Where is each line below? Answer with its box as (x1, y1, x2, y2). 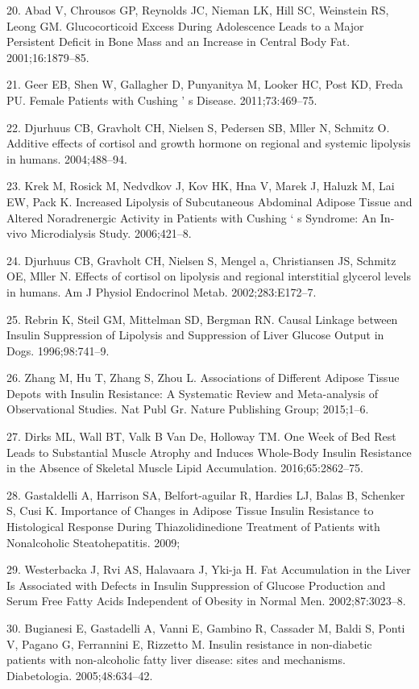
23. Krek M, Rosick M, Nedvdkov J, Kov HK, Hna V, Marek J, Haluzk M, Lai (6, 177, 395, 194)
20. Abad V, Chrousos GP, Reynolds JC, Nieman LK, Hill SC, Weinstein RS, (6, 2, 389, 18)
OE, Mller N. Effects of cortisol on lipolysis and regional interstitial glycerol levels (6, 268, 411, 284)
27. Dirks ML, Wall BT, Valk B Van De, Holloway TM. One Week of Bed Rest (6, 428, 396, 445)
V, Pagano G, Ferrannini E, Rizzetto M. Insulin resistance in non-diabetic (6, 635, 372, 652)
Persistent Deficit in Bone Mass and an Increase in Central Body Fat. (6, 33, 351, 50)
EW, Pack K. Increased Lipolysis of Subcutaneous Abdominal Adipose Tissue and (6, 193, 413, 210)
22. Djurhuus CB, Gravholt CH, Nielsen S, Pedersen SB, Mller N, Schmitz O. (6, 118, 390, 135)
